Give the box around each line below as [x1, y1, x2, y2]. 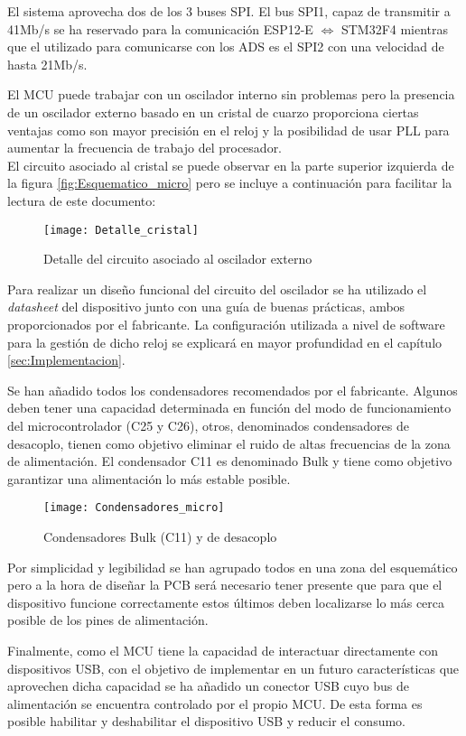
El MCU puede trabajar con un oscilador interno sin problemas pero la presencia [7, 85, 455, 104]
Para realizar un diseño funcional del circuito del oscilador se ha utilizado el [7, 279, 427, 298]
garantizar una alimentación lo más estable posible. [7, 469, 291, 488]
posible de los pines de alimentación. [7, 610, 209, 629]
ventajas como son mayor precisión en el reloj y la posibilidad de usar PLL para [7, 120, 450, 139]
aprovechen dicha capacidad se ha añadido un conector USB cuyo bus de [7, 676, 409, 695]
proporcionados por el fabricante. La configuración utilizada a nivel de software [7, 314, 445, 333]
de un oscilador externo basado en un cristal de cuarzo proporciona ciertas [7, 102, 419, 121]
